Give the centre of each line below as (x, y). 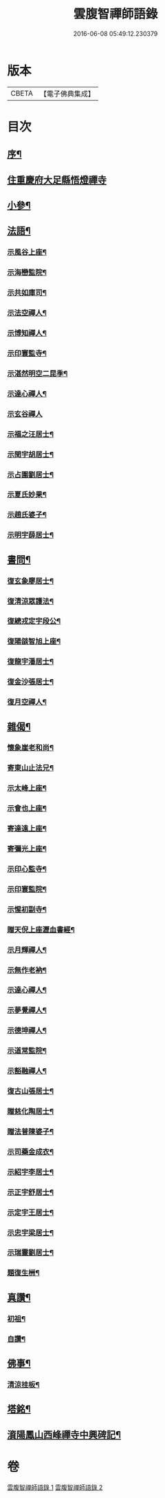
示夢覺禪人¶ (27, 1010)
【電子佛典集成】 (67, 94)
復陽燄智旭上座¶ (34, 641)
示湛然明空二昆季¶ (37, 373)
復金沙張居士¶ (30, 682)
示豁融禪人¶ (27, 1071)
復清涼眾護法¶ (30, 601)
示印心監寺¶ (27, 868)
